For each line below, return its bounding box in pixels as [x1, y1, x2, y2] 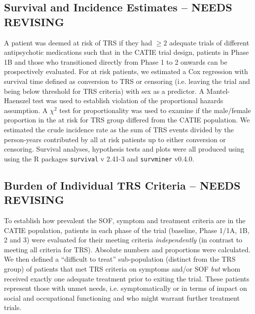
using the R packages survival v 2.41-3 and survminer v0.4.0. [4, 153, 194, 163]
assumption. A [4, 105, 48, 115]
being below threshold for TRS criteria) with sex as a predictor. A [4, 85, 204, 96]
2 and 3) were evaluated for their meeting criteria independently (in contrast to [4, 235, 243, 245]
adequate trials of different [169, 37, 250, 47]
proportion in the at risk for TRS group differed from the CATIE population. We [4, 115, 250, 125]
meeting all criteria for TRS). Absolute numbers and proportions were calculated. [4, 244, 251, 254]
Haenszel [4, 95, 31, 106]
